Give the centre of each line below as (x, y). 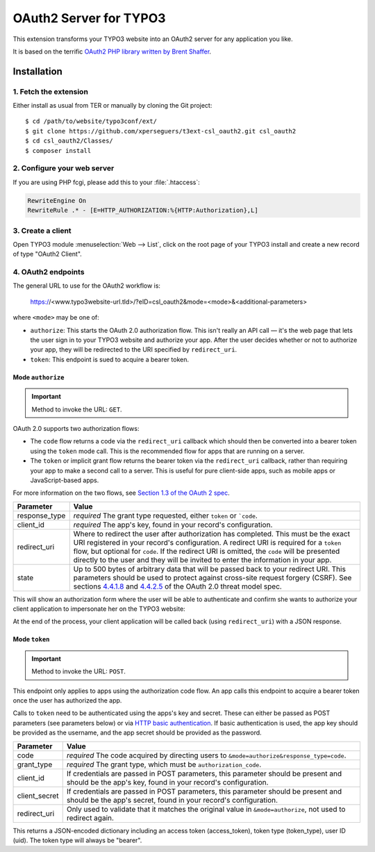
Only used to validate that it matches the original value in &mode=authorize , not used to (206, 809)
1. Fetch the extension (50, 92)
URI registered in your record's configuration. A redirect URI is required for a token (207, 542)
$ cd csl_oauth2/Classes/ (69, 141)
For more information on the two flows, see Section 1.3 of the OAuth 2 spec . (121, 493)
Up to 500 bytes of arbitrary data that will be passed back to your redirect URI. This (210, 568)
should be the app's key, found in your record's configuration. (167, 782)
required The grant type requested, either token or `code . (166, 516)
